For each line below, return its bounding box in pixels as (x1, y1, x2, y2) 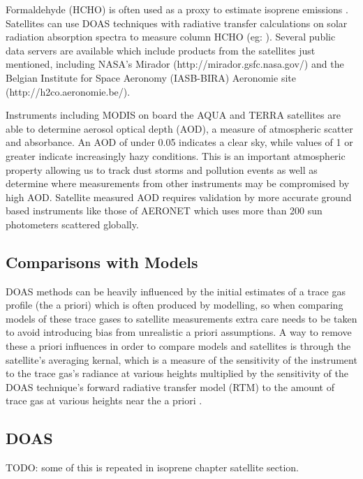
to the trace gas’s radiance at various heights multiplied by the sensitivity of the (6, 366, 348, 381)
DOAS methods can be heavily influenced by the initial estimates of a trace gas (6, 283, 346, 298)
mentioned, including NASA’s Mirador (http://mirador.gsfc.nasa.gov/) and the (6, 57, 344, 71)
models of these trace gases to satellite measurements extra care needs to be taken (6, 311, 357, 325)
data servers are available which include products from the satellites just (6, 43, 316, 57)
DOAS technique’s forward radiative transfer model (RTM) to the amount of (6, 379, 334, 394)
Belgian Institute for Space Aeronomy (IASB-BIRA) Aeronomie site (6, 70, 296, 84)
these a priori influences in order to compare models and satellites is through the (6, 339, 351, 353)
